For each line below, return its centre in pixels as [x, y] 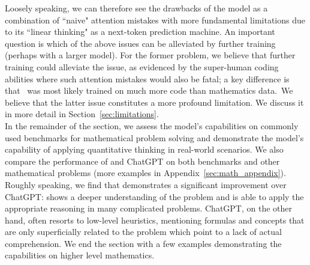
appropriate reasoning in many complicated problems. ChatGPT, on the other [149, 208]
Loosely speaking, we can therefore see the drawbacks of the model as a [136, 8]
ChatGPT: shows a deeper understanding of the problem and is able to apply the [154, 196]
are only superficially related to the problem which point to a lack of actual [143, 232]
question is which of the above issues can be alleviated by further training [140, 43]
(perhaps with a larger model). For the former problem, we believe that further [150, 55]
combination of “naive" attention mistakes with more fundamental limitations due [155, 20]
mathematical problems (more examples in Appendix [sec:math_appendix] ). [145, 173]
